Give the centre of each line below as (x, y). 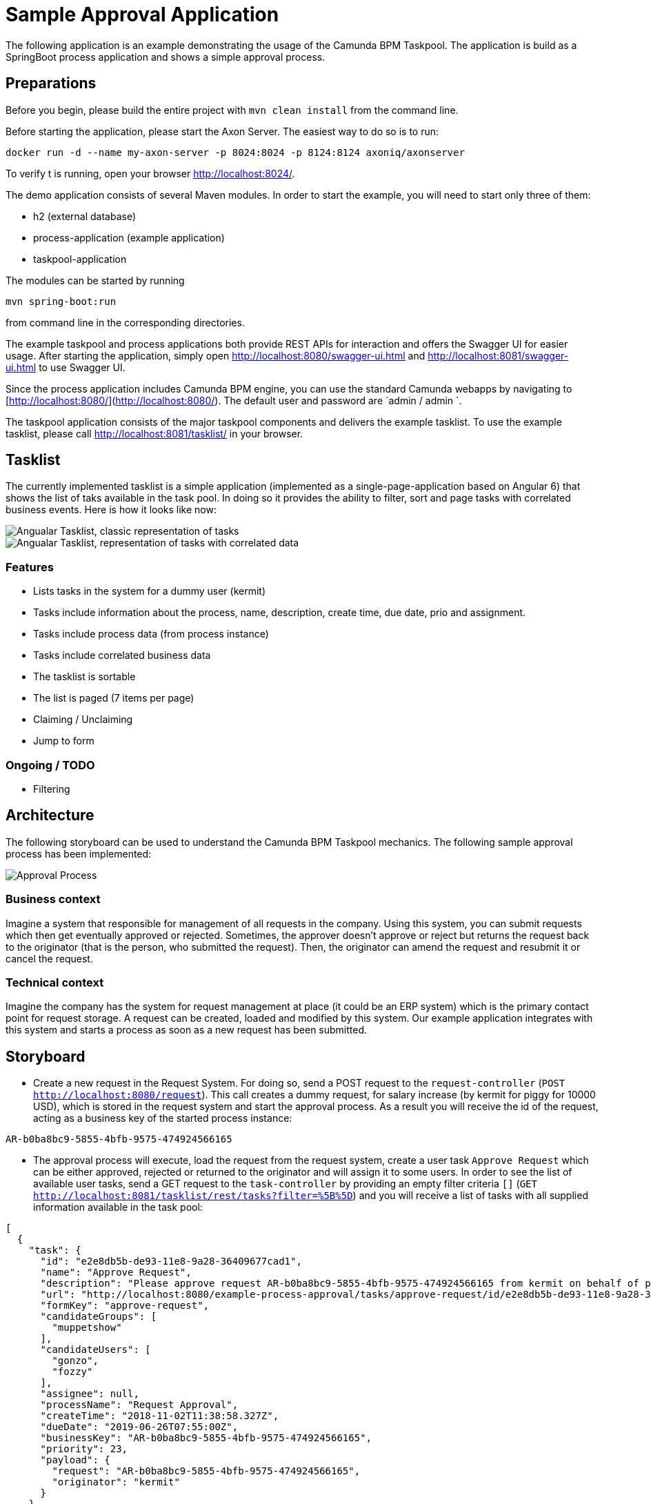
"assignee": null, (90, 1394)
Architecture (50, 815)
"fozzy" (72, 1372)
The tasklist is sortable (84, 677)
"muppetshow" (87, 1328)
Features (30, 567)
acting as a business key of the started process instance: (163, 1118)
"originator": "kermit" (116, 1482)
